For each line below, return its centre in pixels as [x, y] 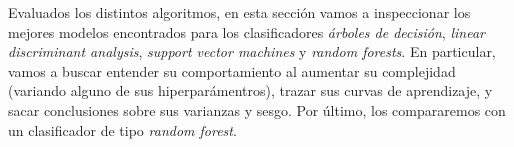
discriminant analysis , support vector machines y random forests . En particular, [252, 51]
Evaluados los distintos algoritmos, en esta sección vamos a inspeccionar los [239, 12]
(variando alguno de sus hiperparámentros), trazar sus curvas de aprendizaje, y [250, 90]
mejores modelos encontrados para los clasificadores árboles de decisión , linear [246, 31]
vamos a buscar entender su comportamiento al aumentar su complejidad [232, 70]
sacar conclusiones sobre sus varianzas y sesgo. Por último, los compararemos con [257, 109]
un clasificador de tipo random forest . [122, 129]
